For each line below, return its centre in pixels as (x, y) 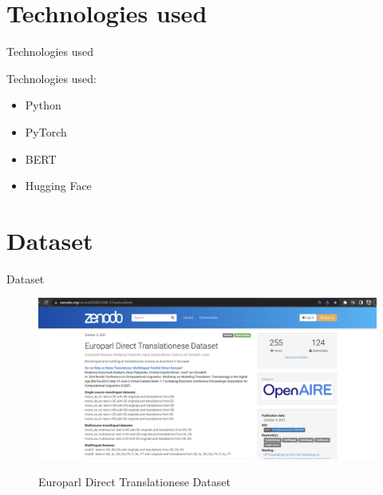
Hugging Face (58, 186)
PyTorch (46, 131)
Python (43, 105)
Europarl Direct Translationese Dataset (134, 482)
